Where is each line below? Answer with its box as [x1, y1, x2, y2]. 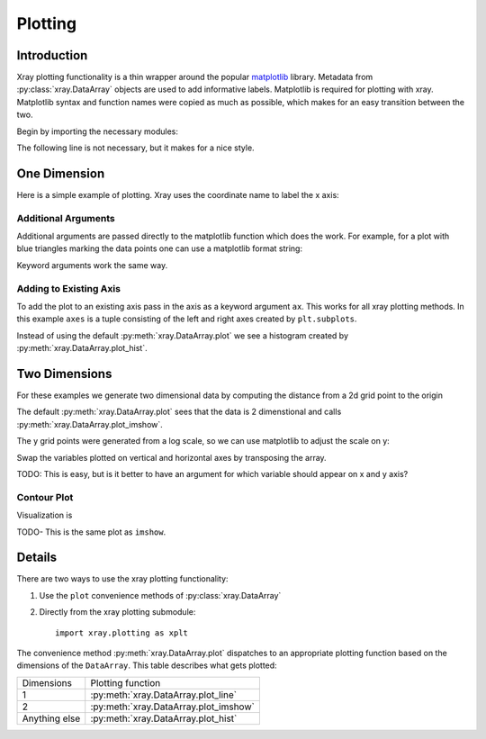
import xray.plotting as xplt [55, 627, 189, 638]
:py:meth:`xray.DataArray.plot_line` [90, 689, 238, 701]
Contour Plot [16, 491, 74, 503]
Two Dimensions [16, 365, 112, 382]
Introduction [16, 48, 88, 63]
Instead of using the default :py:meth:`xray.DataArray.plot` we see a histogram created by [16, 329, 349, 341]
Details [16, 550, 58, 565]
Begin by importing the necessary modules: [16, 126, 179, 137]
